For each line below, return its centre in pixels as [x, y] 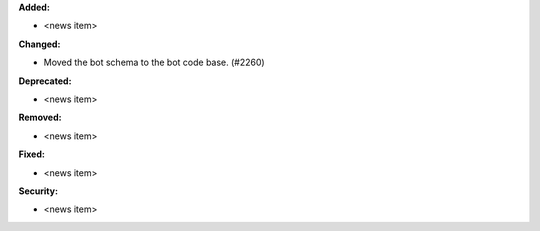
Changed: [39, 44]
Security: [38, 191]
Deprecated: [45, 81]
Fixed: [31, 154]
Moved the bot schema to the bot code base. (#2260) [154, 62]
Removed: [40, 117]
